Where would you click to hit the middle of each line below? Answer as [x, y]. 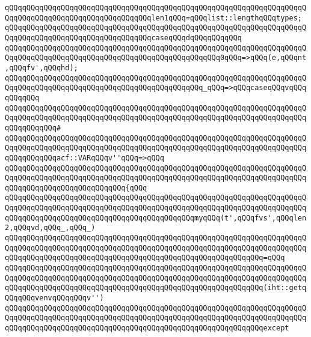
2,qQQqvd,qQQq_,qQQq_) [50, 228]
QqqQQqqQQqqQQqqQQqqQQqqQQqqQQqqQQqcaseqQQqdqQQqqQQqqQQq [123, 38]
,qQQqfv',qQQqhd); [42, 68]
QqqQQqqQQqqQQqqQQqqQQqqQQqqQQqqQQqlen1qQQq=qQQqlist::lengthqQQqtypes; [153, 18]
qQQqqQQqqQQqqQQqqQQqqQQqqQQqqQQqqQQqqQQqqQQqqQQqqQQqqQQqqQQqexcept [147, 328]
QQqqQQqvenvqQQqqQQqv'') [54, 298]
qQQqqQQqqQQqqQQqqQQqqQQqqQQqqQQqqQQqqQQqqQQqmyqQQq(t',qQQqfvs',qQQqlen [156, 218]
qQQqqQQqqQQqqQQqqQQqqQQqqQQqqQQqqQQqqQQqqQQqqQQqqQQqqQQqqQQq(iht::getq [156, 288]
